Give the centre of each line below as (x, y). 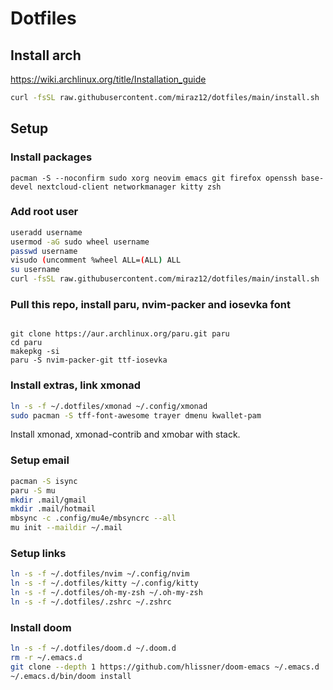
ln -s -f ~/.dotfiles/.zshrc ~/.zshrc (91, 602)
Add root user (44, 212)
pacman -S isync (44, 481)
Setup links (38, 553)
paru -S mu (33, 490)
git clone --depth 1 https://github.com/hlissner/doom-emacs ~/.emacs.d (165, 667)
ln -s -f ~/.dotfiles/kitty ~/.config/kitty (104, 583)
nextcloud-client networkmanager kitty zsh (129, 187)
